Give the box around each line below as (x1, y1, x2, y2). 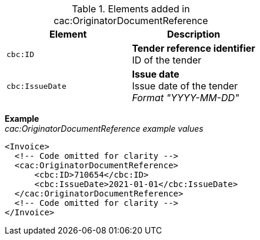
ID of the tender (132, 54, 202, 66)
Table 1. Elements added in (72, 3, 190, 15)
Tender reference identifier (132, 42, 255, 54)
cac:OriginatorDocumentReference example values (5, 124, 204, 134)
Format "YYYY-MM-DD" (132, 92, 239, 104)
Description (166, 28, 221, 40)
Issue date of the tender (132, 80, 238, 92)
